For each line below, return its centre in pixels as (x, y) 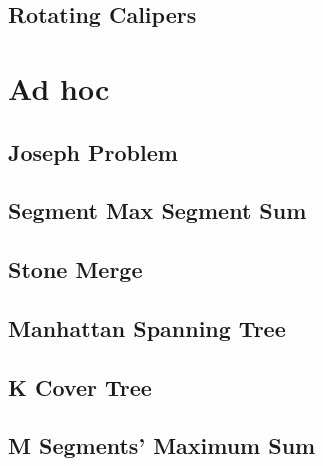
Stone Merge (75, 269)
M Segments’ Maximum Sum (162, 445)
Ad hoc (59, 87)
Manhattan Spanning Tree (147, 327)
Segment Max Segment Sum (157, 210)
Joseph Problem (93, 151)
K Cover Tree (80, 386)
